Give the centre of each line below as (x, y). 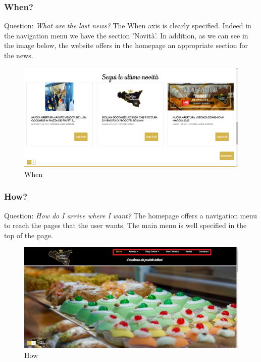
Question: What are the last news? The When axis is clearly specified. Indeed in (128, 26)
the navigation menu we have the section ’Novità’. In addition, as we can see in (126, 35)
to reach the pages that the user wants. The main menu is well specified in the (125, 225)
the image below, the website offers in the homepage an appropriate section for (126, 45)
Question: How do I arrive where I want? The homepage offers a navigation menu (130, 215)
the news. (19, 55)
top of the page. (29, 235)
